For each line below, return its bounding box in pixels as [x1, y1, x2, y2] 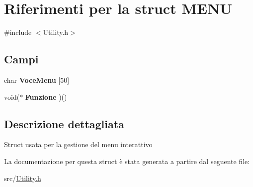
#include [4, 27, 32, 37]
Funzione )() [25, 91, 67, 102]
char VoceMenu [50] [4, 74, 70, 85]
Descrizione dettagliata [4, 116, 124, 131]
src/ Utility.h [4, 173, 41, 183]
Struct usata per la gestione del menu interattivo [4, 139, 153, 150]
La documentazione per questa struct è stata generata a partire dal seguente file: [4, 156, 250, 166]
